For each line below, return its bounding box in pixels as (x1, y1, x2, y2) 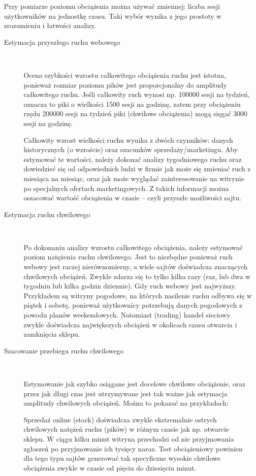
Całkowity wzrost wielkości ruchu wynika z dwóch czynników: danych (24, 134, 233, 145)
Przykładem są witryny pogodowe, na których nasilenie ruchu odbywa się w (24, 290, 252, 300)
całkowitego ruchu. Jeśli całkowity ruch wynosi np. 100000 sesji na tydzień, (24, 89, 250, 99)
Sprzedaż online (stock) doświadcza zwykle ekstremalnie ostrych (24, 414, 217, 424)
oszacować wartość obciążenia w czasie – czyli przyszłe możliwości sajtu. (24, 192, 241, 203)
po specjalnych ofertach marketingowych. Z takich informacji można (24, 183, 229, 193)
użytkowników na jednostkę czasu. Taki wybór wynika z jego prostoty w (4, 10, 222, 21)
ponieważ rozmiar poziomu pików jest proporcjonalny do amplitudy (24, 79, 227, 90)
